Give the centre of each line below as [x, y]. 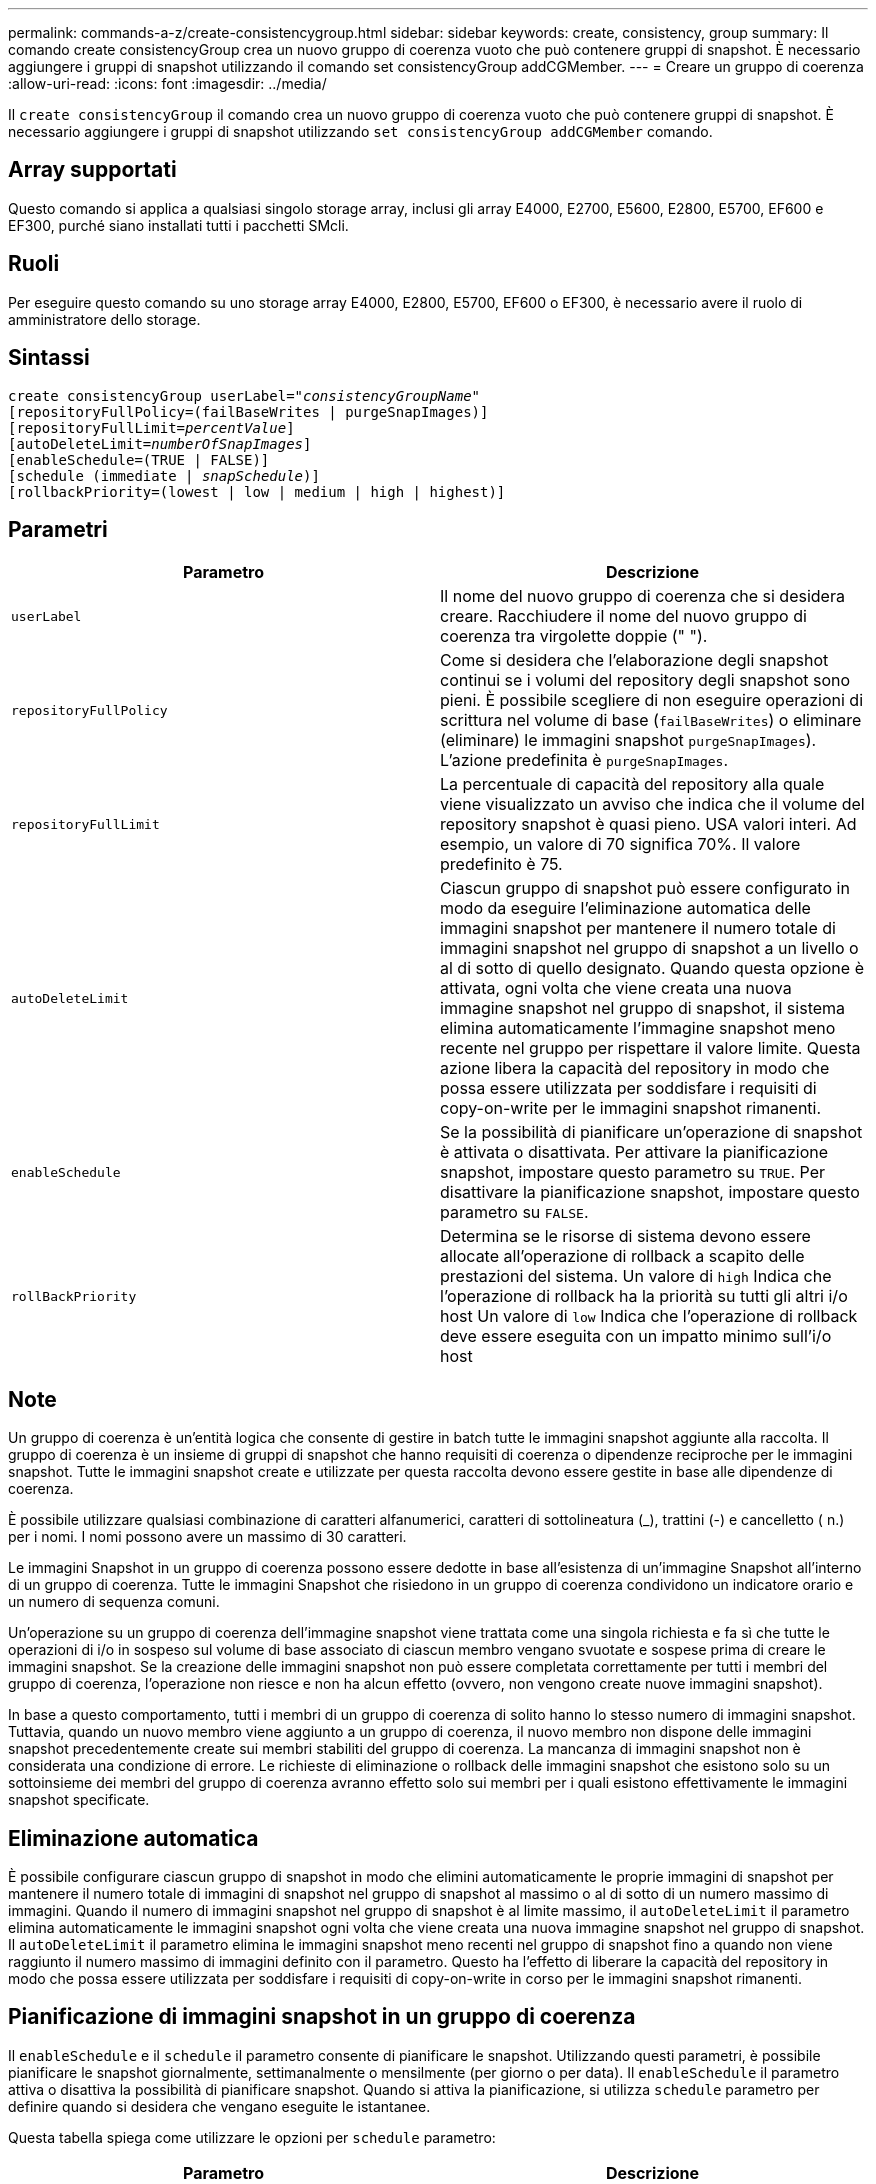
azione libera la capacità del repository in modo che [635, 1068]
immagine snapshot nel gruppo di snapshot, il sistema [643, 1008]
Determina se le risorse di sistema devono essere [625, 1236]
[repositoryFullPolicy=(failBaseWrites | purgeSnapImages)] [248, 411]
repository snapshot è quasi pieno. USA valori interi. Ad [648, 824]
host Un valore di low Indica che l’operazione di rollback [649, 1316]
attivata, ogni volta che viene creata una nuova [616, 988]
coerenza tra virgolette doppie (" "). [574, 636]
